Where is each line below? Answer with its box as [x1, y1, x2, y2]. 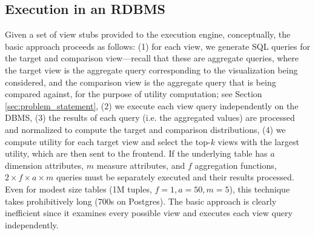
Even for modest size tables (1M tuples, [5, 182, 152, 195]
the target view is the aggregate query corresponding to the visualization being [5, 63, 298, 76]
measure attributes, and [96, 158, 185, 171]
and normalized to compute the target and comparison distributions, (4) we [5, 123, 286, 135]
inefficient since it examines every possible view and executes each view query [5, 206, 293, 219]
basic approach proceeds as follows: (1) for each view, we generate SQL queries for [5, 39, 310, 52]
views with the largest [217, 135, 299, 148]
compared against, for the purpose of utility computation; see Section [5, 87, 262, 100]
